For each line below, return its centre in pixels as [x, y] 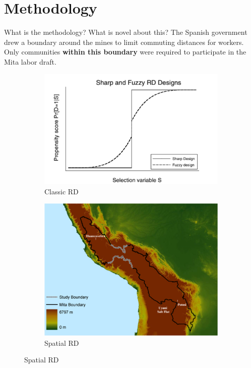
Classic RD [61, 191]
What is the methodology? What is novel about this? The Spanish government [126, 32]
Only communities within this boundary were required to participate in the [125, 52]
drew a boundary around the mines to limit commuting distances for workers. [124, 42]
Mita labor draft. [30, 61]
